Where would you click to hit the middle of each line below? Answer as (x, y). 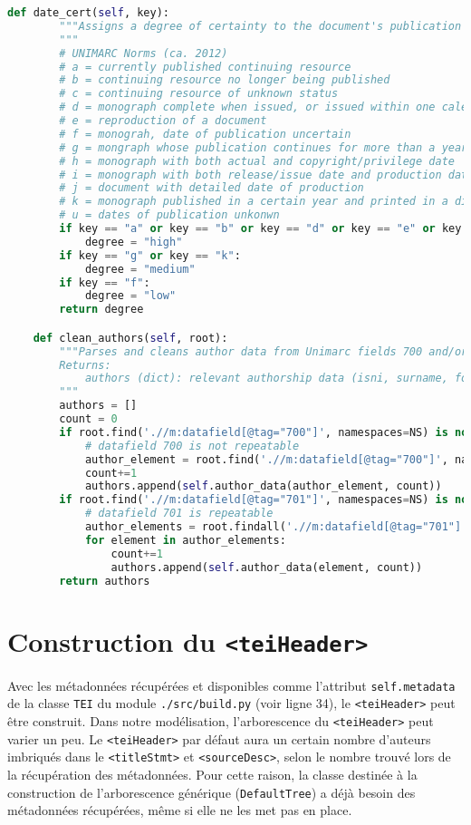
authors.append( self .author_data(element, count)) (267, 567)
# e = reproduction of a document (163, 121)
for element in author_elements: (185, 540)
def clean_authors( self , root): (130, 338)
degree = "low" (130, 296)
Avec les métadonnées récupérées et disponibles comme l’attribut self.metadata (231, 685)
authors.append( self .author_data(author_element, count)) (263, 486)
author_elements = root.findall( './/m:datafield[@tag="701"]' (276, 527)
